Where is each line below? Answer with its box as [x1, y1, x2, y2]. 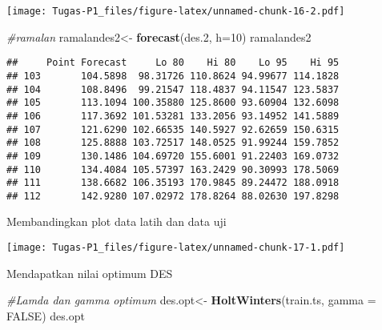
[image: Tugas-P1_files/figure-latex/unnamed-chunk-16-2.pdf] [6, 6, 345, 17]
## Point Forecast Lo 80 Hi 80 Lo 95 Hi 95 [6, 57, 340, 69]
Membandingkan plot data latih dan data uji [6, 213, 227, 230]
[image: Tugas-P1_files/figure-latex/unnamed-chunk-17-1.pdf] [6, 242, 345, 254]
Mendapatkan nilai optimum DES [6, 264, 173, 281]
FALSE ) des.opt [6, 307, 85, 324]
